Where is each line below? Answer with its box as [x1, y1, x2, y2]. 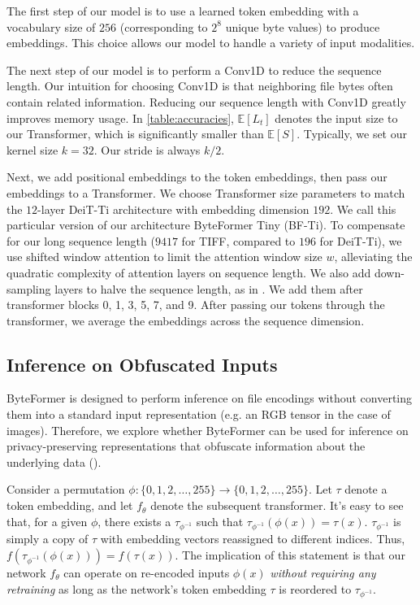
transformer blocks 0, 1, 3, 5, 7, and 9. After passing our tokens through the [6, 296, 385, 313]
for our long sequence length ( [6, 232, 155, 249]
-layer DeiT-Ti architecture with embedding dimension [37, 200, 310, 217]
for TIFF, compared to [181, 232, 296, 249]
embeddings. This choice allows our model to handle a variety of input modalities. [6, 34, 415, 51]
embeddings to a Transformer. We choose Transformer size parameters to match [6, 184, 405, 201]
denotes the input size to [275, 109, 398, 126]
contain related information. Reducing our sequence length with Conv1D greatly [6, 93, 406, 110]
